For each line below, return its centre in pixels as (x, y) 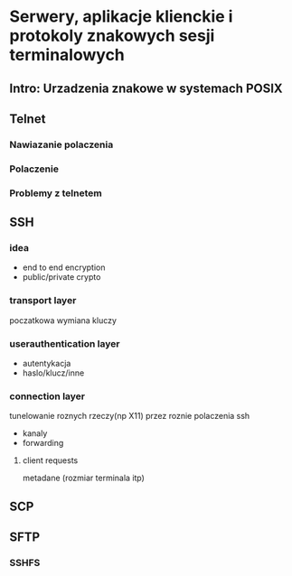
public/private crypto (61, 277)
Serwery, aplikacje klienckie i (121, 17)
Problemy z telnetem (56, 193)
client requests (50, 460)
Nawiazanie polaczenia (61, 144)
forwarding (43, 443)
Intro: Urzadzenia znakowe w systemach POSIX (146, 88)
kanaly (35, 433)
